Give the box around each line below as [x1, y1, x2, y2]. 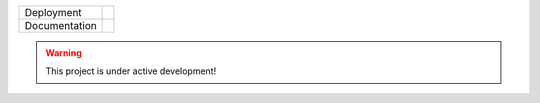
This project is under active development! [45, 65, 217, 77]
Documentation [24, 19, 97, 32]
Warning [45, 47, 82, 59]
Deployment [24, 6, 82, 19]
